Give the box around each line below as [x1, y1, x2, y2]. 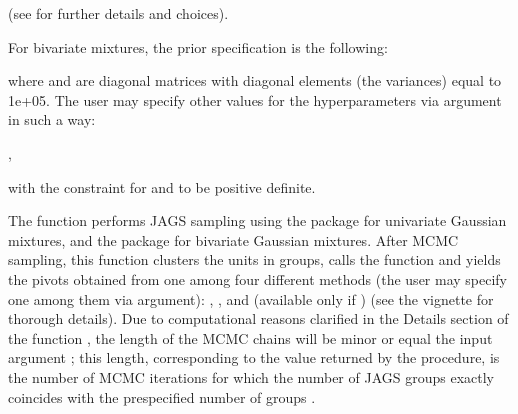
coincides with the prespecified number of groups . [8, 386, 316, 407]
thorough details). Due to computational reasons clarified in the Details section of [8, 308, 509, 329]
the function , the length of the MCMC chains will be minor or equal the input [8, 327, 493, 348]
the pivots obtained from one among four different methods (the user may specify [8, 268, 508, 289]
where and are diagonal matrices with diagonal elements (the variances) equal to [8, 70, 502, 91]
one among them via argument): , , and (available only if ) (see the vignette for [8, 288, 494, 309]
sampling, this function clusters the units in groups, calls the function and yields [8, 249, 501, 270]
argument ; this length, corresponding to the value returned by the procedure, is [8, 347, 500, 368]
